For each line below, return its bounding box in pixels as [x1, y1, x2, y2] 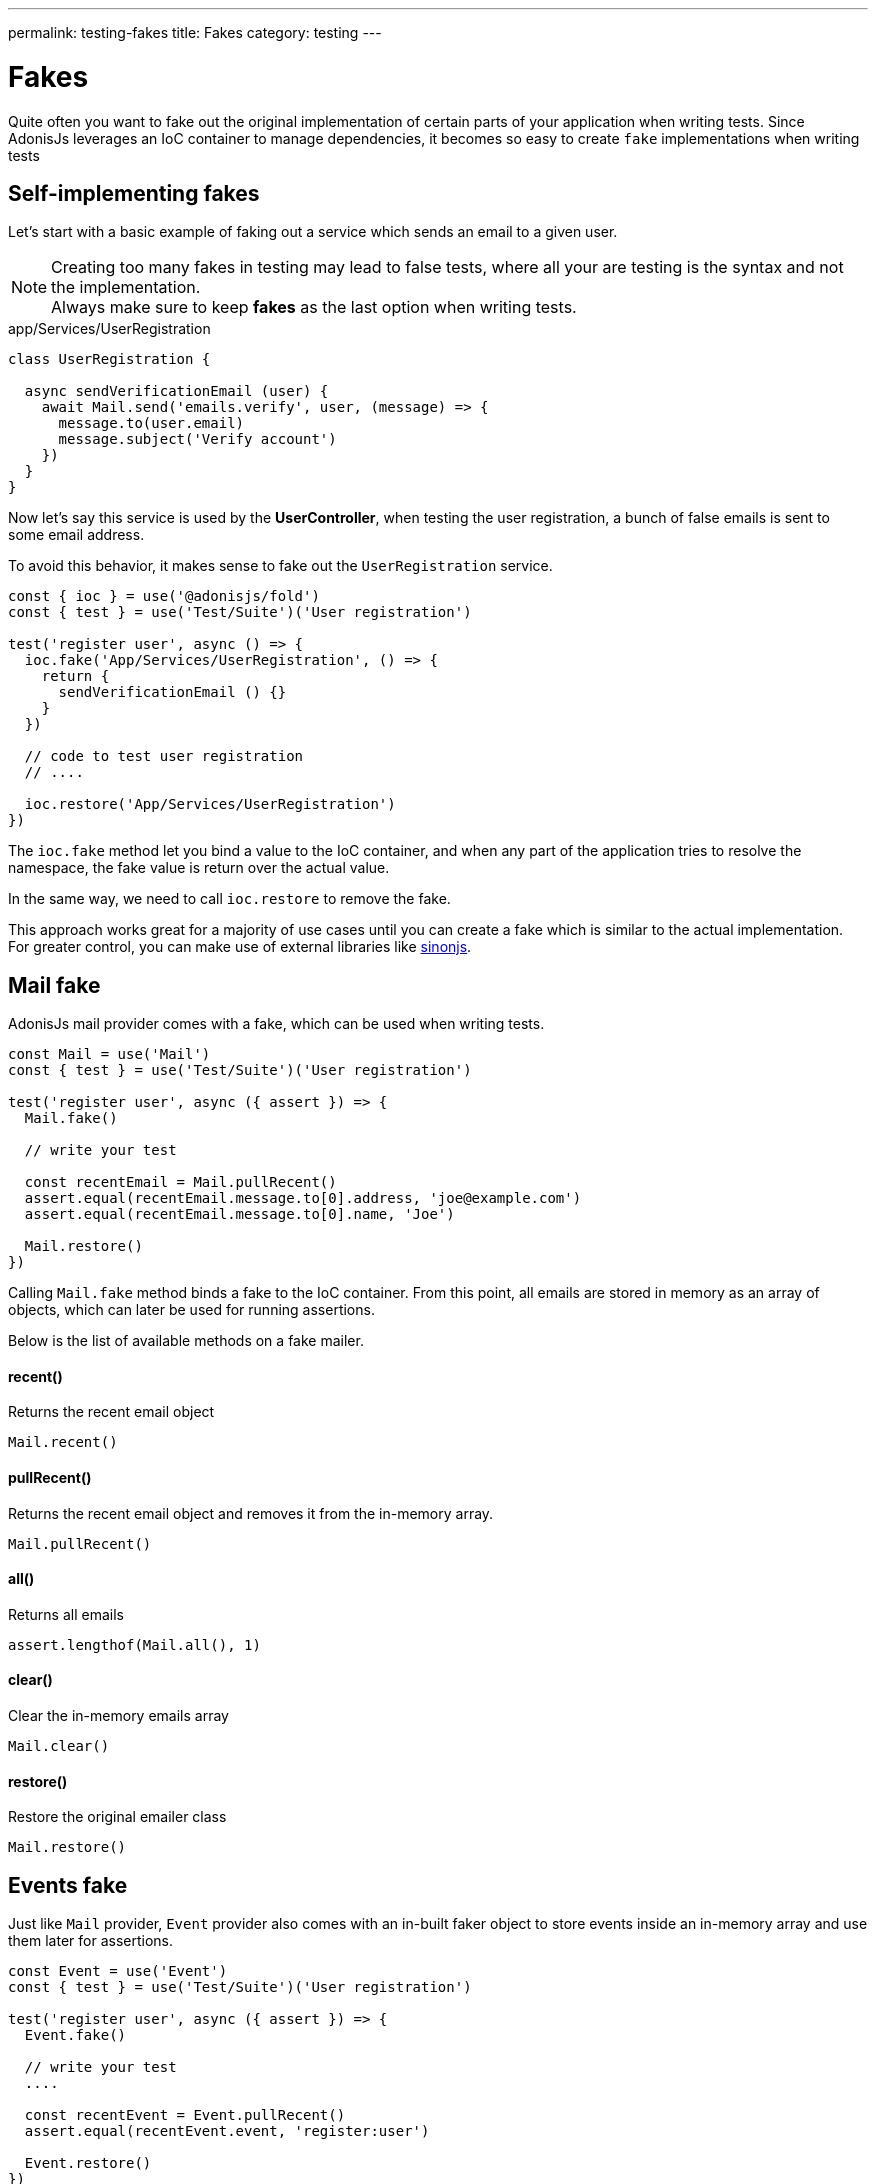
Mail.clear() [8, 1738, 110, 1755]
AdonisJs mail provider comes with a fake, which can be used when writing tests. [8, 1015, 545, 1033]
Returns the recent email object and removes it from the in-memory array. [8, 1504, 494, 1522]
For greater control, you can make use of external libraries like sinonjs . [8, 938, 472, 956]
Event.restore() [24, 2155, 152, 2172]
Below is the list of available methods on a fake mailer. [8, 1332, 364, 1350]
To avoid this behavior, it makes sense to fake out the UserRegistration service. [8, 557, 553, 575]
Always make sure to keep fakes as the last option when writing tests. [51, 297, 577, 318]
